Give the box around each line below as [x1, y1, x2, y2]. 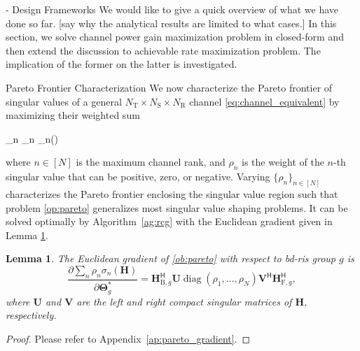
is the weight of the [242, 155, 324, 169]
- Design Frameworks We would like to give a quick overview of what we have [6, 2, 339, 16]
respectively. [6, 308, 57, 322]
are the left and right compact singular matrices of [76, 294, 292, 308]
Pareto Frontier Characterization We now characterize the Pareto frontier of [6, 80, 333, 94]
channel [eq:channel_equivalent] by [189, 94, 340, 108]
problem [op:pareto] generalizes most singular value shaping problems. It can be [6, 200, 348, 215]
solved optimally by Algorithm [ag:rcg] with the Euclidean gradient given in [6, 214, 333, 229]
